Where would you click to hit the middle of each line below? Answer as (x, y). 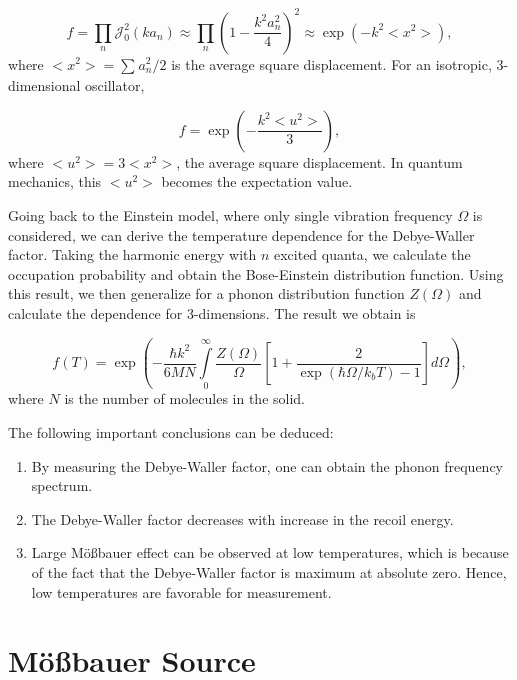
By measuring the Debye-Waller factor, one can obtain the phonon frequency (267, 465)
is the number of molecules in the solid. (184, 398)
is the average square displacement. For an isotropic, (331, 63)
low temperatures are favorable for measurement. (181, 591)
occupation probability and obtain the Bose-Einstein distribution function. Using (256, 273)
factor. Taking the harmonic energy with (132, 254)
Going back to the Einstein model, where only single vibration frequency (230, 215)
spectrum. (62, 485)
